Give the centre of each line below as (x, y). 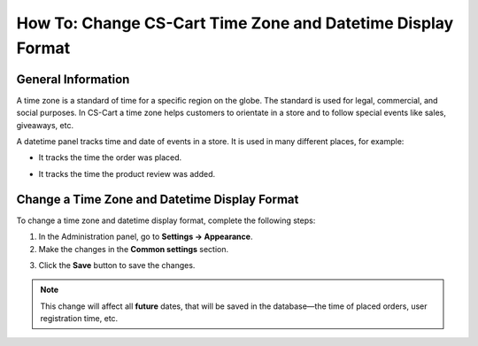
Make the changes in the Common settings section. (134, 249)
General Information (73, 79)
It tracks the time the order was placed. (110, 158)
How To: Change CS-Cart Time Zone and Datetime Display (235, 23)
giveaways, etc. (45, 125)
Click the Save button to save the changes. (117, 265)
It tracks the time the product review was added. (127, 173)
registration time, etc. (79, 319)
